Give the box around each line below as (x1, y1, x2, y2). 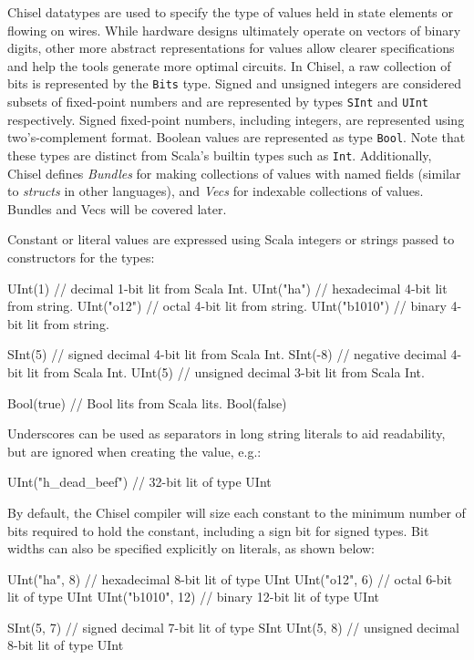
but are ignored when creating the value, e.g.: (7, 441, 262, 460)
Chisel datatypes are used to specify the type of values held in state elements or (7, 3, 454, 21)
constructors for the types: (7, 247, 155, 266)
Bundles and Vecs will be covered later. (7, 199, 227, 218)
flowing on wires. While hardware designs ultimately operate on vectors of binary (7, 20, 461, 39)
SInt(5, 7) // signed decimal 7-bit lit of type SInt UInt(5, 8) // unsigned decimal (7, 617, 459, 636)
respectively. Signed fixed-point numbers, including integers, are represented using (7, 109, 465, 129)
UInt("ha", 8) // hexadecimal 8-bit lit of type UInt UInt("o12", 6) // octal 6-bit (7, 569, 452, 588)
